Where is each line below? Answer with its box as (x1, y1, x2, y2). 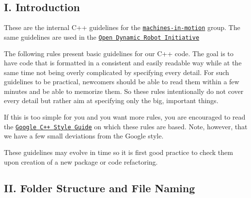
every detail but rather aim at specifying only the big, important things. (4, 95, 219, 106)
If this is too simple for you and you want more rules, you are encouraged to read (4, 112, 246, 122)
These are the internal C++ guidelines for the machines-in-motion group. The (4, 22, 240, 32)
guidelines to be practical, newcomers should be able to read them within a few (4, 76, 239, 87)
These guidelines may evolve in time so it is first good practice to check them (4, 147, 233, 157)
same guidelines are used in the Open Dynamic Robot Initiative (4, 31, 200, 42)
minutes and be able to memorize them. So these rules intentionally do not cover (4, 86, 244, 96)
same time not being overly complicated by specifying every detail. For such (4, 67, 229, 77)
